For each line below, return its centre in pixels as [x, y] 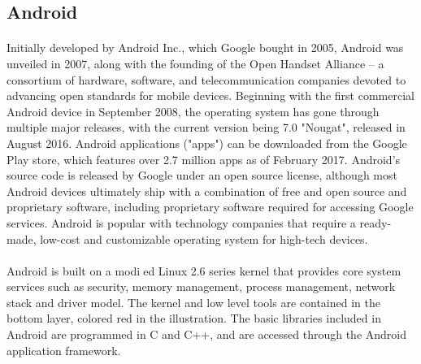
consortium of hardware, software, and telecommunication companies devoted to [206, 79]
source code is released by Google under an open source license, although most [202, 175]
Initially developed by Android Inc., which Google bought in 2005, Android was [205, 48]
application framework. [64, 350]
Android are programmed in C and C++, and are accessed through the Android [207, 334]
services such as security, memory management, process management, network [201, 286]
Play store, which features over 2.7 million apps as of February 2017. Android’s [204, 159]
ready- [375, 222]
